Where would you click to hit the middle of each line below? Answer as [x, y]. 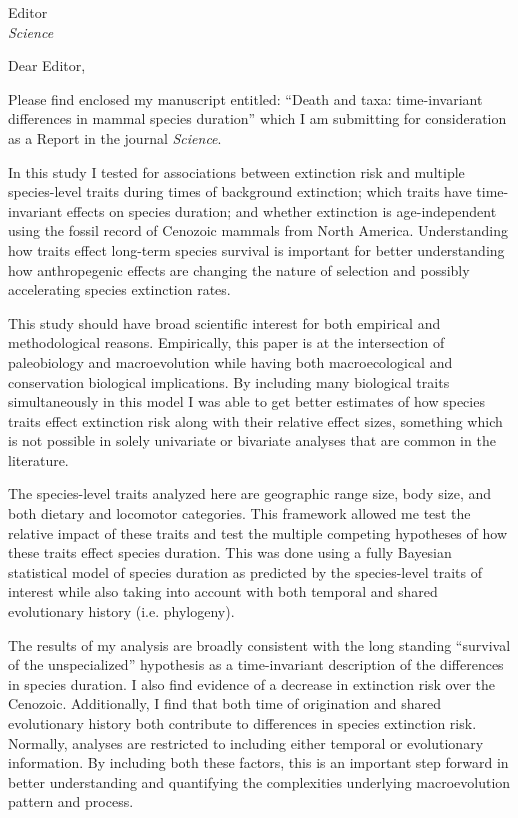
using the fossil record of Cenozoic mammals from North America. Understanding [258, 230]
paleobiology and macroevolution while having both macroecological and [230, 361]
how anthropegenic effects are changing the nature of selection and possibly [239, 269]
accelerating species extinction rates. [119, 289]
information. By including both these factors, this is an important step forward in [258, 762]
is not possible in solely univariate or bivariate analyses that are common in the [252, 440]
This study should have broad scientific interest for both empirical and [224, 322]
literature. [38, 459]
